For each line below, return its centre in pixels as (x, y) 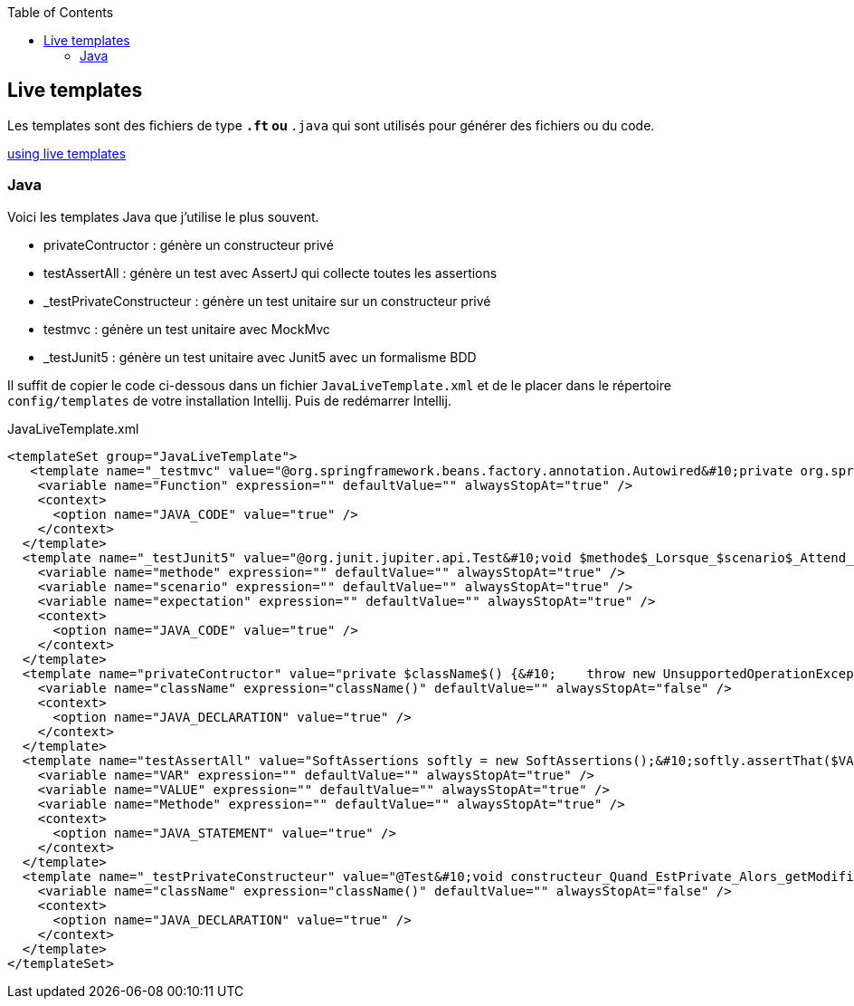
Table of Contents (61, 12)
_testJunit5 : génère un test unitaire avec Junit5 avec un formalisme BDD (260, 357)
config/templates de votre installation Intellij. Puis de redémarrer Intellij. (229, 400)
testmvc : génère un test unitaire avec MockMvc (187, 329)
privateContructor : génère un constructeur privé (189, 244)
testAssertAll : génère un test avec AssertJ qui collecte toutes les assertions (270, 273)
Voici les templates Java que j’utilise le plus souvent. (163, 216)
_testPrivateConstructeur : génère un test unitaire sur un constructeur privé (267, 301)
